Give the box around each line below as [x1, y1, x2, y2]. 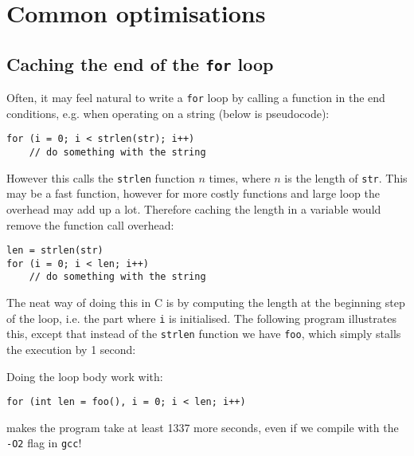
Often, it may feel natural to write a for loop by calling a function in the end [6, 89, 385, 106]
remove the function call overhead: [6, 216, 174, 233]
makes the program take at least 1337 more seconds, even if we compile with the [6, 419, 399, 435]
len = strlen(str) [6, 245, 103, 257]
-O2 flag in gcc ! [6, 434, 82, 451]
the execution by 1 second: [6, 341, 136, 358]
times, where [209, 169, 271, 186]
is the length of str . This [284, 169, 408, 186]
